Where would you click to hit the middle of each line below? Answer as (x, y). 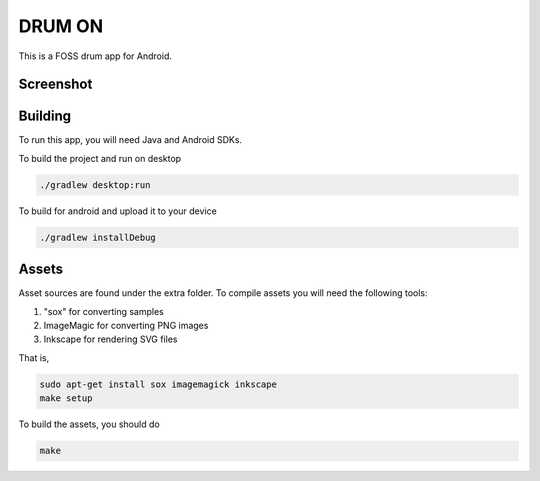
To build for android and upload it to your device (117, 211)
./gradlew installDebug (98, 237)
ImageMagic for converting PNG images (126, 326)
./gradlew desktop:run (95, 184)
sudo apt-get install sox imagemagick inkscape (158, 384)
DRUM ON (61, 26)
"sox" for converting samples (103, 311)
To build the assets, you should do (89, 424)
